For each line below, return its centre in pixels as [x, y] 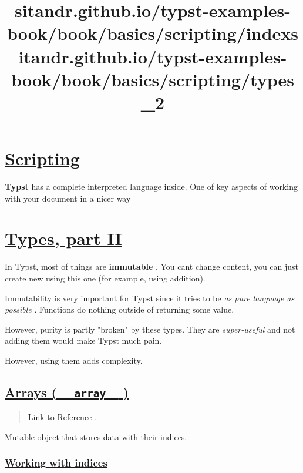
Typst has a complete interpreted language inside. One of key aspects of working [151, 187]
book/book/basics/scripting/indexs [153, 33]
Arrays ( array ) [67, 392]
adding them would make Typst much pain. [83, 341]
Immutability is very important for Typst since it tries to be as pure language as [150, 298]
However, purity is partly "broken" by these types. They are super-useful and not [150, 329]
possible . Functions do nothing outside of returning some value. [119, 309]
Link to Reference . [62, 417]
